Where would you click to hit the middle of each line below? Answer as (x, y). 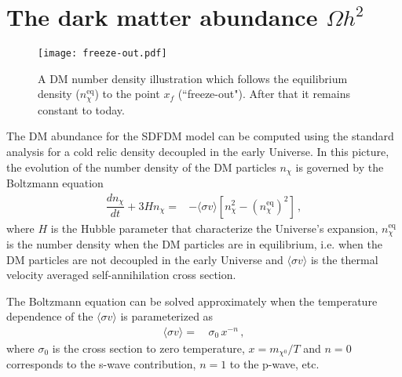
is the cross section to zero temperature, (148, 348)
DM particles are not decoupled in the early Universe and (145, 259)
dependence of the (50, 316)
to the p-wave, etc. (274, 364)
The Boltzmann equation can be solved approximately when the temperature (192, 301)
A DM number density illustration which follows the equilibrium (193, 78)
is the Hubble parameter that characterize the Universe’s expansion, (214, 228)
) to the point (127, 94)
